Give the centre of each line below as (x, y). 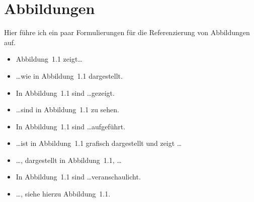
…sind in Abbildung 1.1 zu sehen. (67, 110)
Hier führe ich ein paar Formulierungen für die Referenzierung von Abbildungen (127, 32)
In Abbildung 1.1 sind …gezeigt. (65, 92)
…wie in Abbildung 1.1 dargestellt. (69, 75)
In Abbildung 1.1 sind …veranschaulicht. (78, 177)
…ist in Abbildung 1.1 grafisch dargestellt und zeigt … (99, 143)
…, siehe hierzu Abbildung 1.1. (63, 194)
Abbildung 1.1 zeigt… (49, 59)
